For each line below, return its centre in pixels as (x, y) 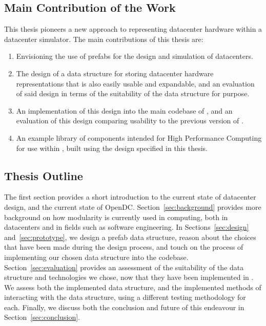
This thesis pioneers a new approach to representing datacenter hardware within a (133, 29)
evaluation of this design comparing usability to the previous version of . (130, 121)
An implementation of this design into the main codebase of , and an (124, 110)
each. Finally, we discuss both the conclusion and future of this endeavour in (124, 307)
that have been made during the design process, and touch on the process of (124, 247)
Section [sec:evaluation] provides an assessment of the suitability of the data (124, 267)
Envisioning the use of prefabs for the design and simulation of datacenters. (135, 56)
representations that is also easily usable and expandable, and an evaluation (135, 83)
